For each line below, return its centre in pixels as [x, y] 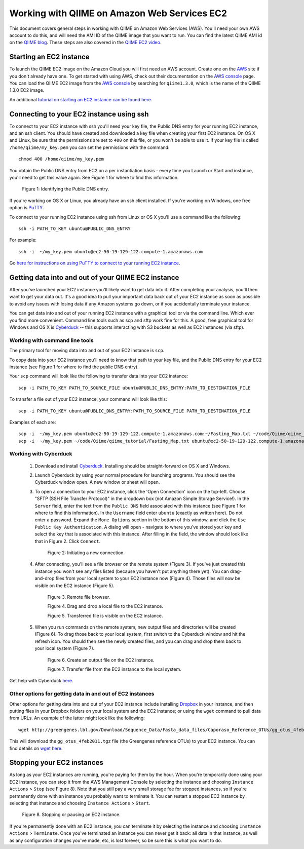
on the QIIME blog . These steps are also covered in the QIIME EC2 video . [85, 43]
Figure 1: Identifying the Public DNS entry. [66, 189]
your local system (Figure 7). [65, 648]
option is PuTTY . [27, 208]
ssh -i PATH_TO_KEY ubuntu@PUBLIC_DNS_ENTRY [75, 229]
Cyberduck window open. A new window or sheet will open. [97, 482]
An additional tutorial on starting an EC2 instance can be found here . [81, 99]
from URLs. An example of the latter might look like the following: [77, 718]
